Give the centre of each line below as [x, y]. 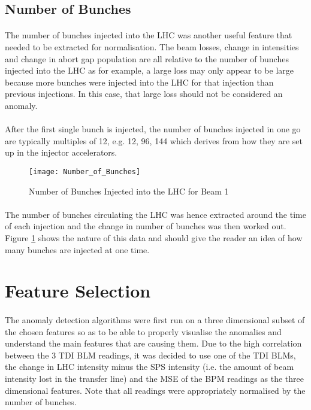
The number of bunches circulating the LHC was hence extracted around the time [155, 214]
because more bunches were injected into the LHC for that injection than [139, 82]
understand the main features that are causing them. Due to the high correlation [153, 343]
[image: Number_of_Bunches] [85, 171]
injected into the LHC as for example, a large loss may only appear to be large [149, 70]
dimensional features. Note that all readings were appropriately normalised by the [155, 390]
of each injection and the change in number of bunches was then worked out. [146, 226]
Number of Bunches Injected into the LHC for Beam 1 [129, 191]
